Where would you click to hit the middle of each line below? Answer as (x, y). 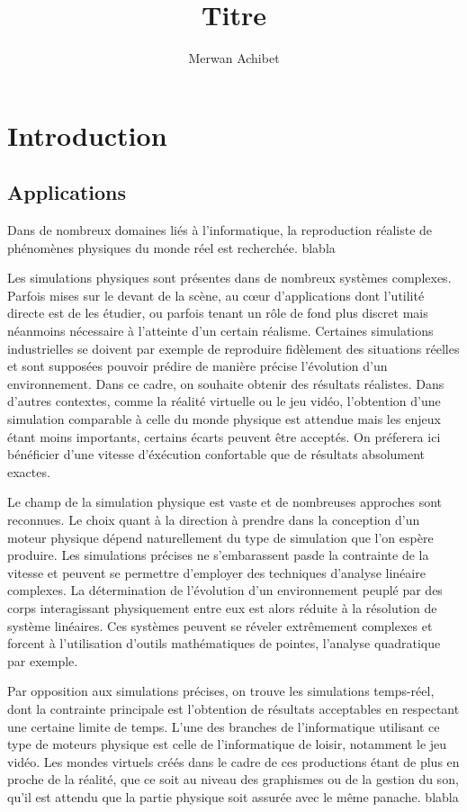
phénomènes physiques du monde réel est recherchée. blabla (171, 247)
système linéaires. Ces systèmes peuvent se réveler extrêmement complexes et (220, 625)
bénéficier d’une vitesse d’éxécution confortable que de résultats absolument (216, 454)
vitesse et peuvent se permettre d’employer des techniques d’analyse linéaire (216, 572)
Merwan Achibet (234, 58)
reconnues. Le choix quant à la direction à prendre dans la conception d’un (214, 520)
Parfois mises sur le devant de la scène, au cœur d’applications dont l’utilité (216, 295)
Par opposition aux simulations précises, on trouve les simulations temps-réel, (221, 691)
